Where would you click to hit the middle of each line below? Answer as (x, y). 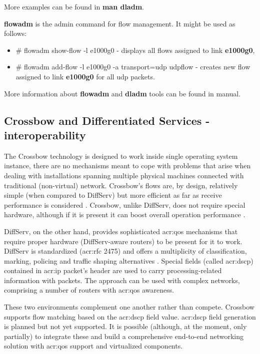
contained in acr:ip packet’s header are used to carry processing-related (113, 270)
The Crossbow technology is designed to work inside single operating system (121, 156)
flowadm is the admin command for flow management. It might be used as (120, 23)
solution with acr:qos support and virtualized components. (93, 346)
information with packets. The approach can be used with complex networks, (122, 280)
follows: (15, 33)
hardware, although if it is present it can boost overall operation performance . (125, 214)
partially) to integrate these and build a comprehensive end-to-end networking (124, 336)
